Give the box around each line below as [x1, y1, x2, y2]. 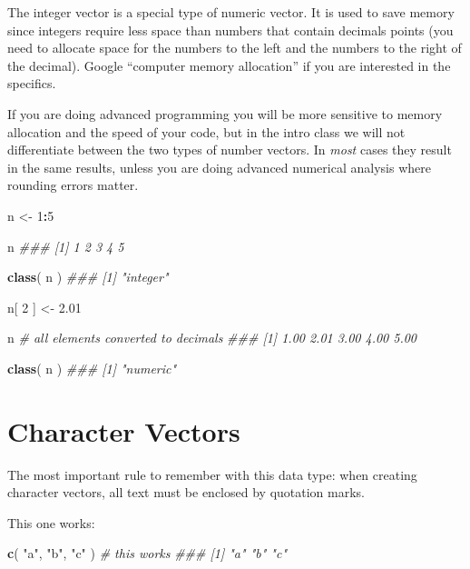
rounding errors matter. [7, 175, 139, 195]
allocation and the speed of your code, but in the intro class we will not [7, 122, 406, 141]
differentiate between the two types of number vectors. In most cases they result [7, 140, 452, 159]
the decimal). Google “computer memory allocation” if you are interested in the [7, 55, 451, 75]
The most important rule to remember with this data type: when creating [7, 464, 417, 484]
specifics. [7, 74, 56, 93]
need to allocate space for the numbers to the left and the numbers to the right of [7, 38, 462, 57]
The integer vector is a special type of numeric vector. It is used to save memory [7, 3, 455, 21]
